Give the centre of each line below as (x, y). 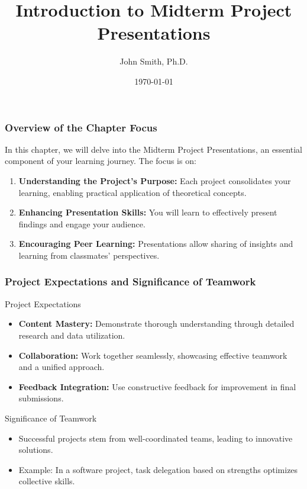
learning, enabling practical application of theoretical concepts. (133, 192)
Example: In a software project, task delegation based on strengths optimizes (158, 469)
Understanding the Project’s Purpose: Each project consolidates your (155, 180)
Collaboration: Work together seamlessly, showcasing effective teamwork (153, 355)
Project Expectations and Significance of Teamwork (130, 282)
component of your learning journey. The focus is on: (101, 161)
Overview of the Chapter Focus (81, 127)
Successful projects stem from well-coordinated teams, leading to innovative (156, 438)
